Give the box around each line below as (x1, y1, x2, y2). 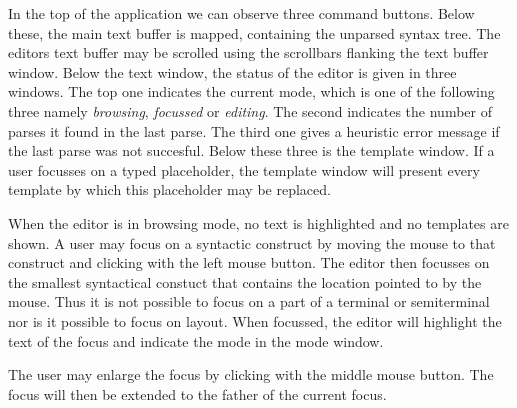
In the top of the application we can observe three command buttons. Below (8, 3, 475, 23)
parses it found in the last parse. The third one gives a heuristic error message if (8, 120, 500, 141)
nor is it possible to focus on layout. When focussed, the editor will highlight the (8, 310, 502, 331)
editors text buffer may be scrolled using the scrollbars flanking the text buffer (8, 42, 489, 63)
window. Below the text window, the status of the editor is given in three (8, 61, 457, 82)
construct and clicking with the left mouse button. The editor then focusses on (8, 252, 490, 273)
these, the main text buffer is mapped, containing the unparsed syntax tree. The (8, 22, 501, 43)
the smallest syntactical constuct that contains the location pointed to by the (8, 271, 482, 292)
